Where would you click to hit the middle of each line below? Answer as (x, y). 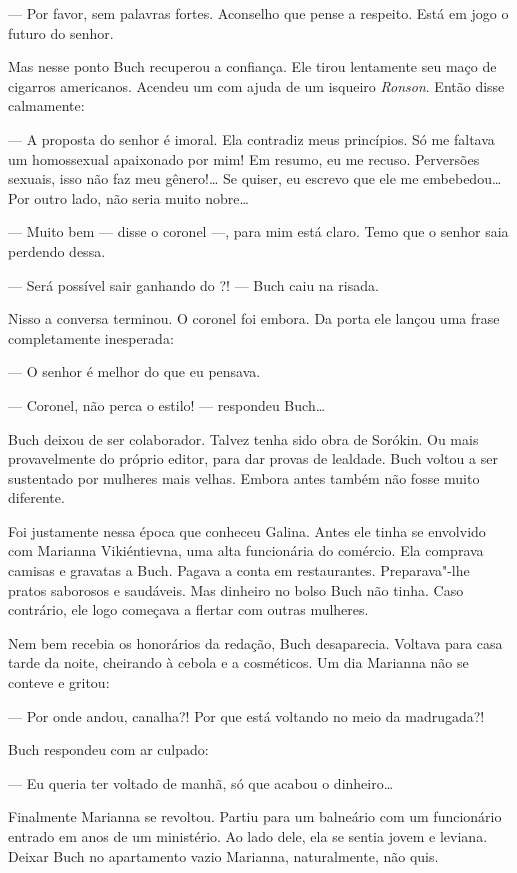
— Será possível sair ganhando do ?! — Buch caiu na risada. (193, 284)
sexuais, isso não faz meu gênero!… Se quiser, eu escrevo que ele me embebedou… (255, 178)
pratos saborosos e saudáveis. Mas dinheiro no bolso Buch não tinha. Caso (236, 589)
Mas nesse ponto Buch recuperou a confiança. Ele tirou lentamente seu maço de (252, 66)
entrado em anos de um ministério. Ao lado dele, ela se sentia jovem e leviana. (248, 836)
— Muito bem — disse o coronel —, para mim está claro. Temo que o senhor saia (258, 231)
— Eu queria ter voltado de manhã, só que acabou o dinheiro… (201, 782)
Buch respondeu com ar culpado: (108, 749)
